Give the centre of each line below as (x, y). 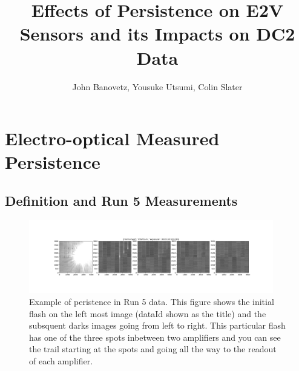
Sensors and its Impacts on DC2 (157, 34)
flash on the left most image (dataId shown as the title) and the (148, 313)
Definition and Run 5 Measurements (121, 200)
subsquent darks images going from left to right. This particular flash (157, 325)
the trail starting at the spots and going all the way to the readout (153, 349)
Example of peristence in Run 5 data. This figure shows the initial (152, 302)
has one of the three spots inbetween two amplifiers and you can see (155, 337)
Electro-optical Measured (112, 138)
